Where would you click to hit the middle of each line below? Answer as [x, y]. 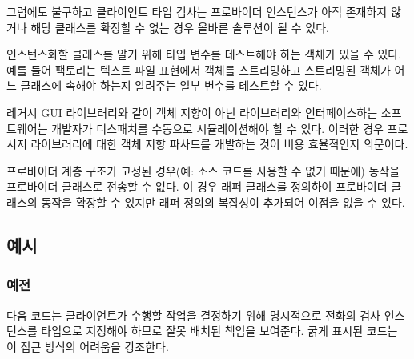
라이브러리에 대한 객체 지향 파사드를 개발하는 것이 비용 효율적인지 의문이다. [219, 144]
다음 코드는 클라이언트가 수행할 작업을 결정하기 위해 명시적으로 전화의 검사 [193, 315]
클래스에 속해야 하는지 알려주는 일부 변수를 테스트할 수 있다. [171, 85]
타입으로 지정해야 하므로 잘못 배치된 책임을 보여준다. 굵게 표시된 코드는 [219, 331]
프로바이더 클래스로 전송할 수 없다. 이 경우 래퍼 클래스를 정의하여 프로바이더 [197, 186]
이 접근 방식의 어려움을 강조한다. [88, 346]
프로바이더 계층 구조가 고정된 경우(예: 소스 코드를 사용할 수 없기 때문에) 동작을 [203, 170]
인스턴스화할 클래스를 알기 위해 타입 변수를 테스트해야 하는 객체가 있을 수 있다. [204, 54]
